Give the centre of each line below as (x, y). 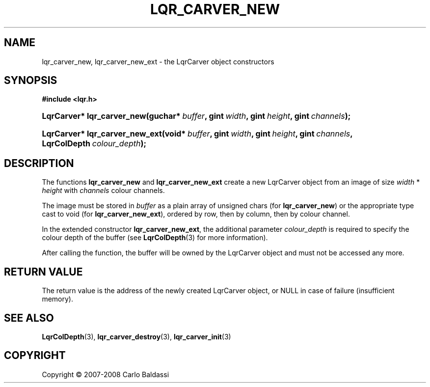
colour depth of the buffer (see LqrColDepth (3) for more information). (155, 238)
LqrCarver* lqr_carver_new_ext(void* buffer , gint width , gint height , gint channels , (197, 134)
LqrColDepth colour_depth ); (94, 144)
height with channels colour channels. (103, 191)
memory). (57, 299)
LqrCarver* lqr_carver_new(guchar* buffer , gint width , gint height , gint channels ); (196, 116)
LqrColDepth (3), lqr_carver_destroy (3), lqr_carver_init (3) (136, 336)
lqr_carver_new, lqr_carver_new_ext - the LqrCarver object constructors (158, 61)
